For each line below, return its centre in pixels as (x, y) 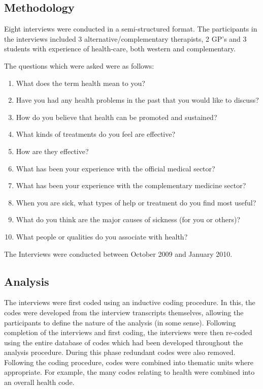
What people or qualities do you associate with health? (102, 236)
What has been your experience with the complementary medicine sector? (131, 185)
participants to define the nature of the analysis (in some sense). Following (120, 322)
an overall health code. (39, 382)
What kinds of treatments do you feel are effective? (96, 134)
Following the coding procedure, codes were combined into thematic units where (129, 362)
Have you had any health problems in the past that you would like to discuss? (137, 100)
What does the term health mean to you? (80, 83)
